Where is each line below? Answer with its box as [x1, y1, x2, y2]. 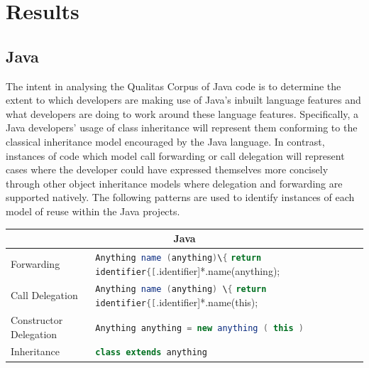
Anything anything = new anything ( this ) [95, 323, 304, 333]
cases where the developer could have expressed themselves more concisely [6, 162, 329, 177]
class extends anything [95, 347, 207, 358]
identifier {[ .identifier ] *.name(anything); [95, 263, 280, 278]
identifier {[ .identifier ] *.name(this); [95, 295, 258, 310]
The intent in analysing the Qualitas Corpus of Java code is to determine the [6, 78, 341, 93]
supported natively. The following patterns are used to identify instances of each [6, 190, 355, 205]
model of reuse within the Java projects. [6, 203, 180, 218]
